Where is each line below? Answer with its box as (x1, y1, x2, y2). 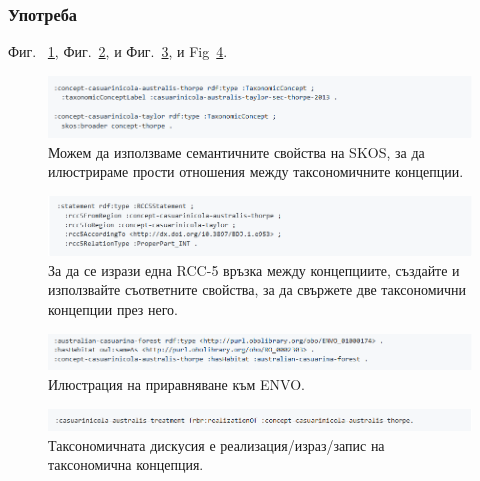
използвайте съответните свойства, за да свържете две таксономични (48, 279, 467, 300)
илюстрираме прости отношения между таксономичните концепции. (48, 161, 464, 182)
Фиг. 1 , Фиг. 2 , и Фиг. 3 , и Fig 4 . (8, 41, 228, 62)
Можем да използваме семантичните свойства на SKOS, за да (48, 141, 425, 162)
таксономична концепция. (48, 454, 204, 475)
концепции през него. (48, 299, 178, 320)
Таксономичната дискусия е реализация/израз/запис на (48, 434, 385, 455)
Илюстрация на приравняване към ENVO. (48, 374, 305, 395)
